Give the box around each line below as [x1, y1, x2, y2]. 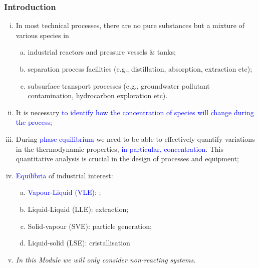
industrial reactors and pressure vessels [28, 47, 147, 57]
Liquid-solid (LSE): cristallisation [28, 237, 130, 248]
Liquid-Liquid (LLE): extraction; [28, 203, 129, 214]
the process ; [16, 117, 52, 127]
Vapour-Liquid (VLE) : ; [28, 187, 101, 197]
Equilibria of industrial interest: [16, 170, 113, 180]
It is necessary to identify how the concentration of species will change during [16, 107, 254, 117]
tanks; [157, 47, 176, 57]
